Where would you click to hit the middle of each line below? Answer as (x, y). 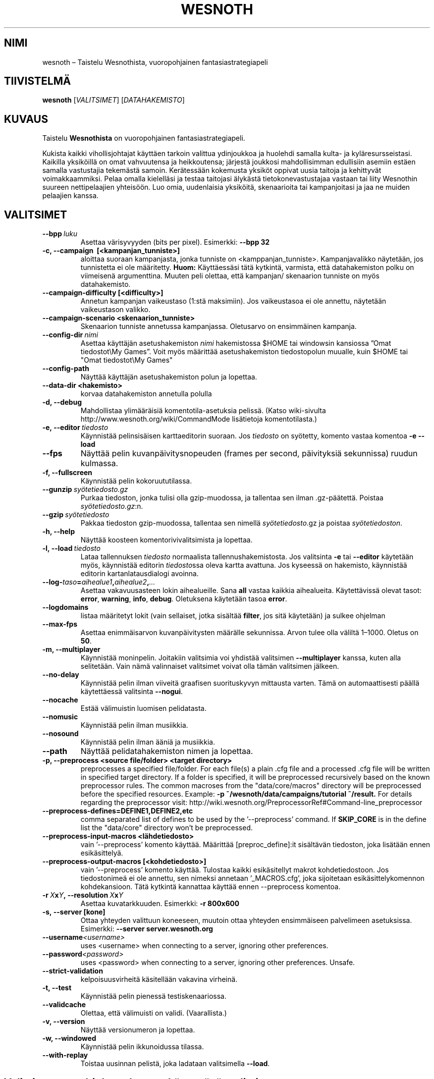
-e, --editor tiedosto (75, 428)
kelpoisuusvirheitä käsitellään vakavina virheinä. (159, 979)
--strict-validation (73, 971)
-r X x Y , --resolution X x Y (83, 895)
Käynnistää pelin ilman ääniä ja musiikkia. (148, 742)
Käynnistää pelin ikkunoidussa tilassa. (142, 1047)
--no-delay (61, 675)
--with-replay (65, 1055)
